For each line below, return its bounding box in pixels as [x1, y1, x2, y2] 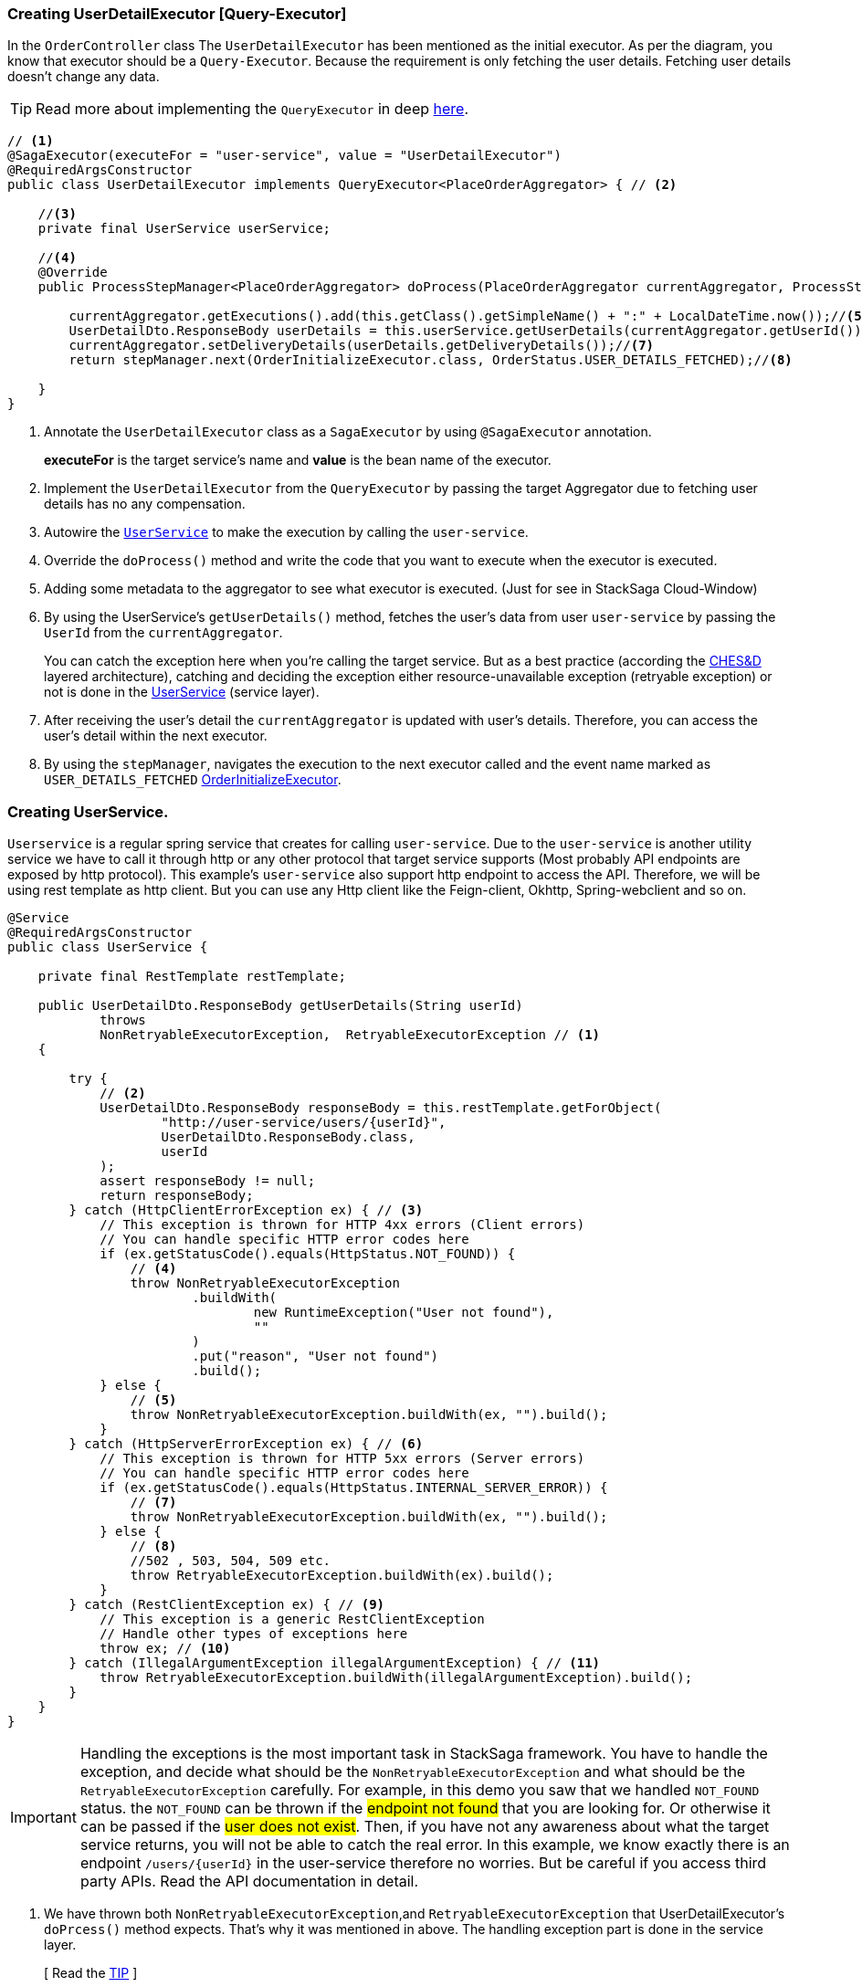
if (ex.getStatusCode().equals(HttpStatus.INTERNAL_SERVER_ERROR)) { [100, 1480, 608, 1496]
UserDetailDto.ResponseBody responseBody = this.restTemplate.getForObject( [100, 1100, 662, 1116]
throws [100, 1013, 146, 1028]
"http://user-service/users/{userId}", [161, 1115, 447, 1130]
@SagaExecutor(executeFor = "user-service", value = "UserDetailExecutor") [7, 148, 562, 163]
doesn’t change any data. [7, 68, 160, 85]
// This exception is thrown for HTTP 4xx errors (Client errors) [100, 1217, 585, 1233]
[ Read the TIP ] [44, 1965, 138, 1982]
